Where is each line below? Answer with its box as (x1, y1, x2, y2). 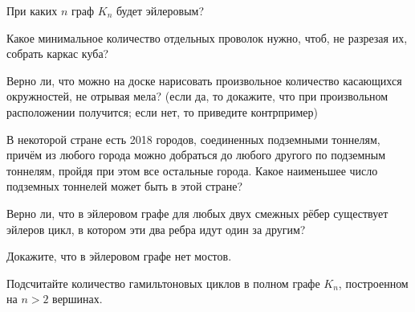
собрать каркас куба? (6, 45, 109, 62)
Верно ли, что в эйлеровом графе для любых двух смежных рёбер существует (6, 204, 389, 221)
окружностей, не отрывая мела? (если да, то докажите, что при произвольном (6, 88, 389, 105)
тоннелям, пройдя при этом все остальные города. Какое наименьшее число (6, 162, 378, 179)
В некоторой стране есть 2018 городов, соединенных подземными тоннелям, (6, 130, 380, 147)
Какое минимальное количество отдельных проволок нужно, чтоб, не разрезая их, (6, 29, 408, 46)
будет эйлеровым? (116, 2, 205, 18)
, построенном (338, 274, 409, 291)
